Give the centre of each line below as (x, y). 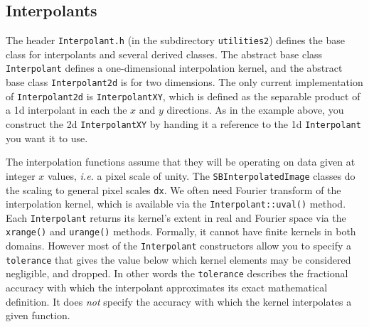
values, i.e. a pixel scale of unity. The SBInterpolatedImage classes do (201, 175)
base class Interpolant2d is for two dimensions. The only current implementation (184, 82)
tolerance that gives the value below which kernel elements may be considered (178, 259)
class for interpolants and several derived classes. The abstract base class (164, 54)
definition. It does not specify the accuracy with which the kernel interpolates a (179, 301)
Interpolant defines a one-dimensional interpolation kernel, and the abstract (174, 68)
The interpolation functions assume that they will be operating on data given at (181, 162)
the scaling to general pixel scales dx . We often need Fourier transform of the (173, 189)
